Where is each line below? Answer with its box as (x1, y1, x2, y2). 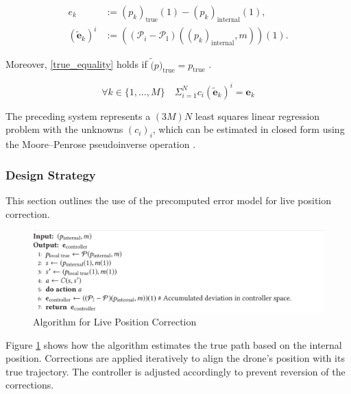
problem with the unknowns (5, 122, 123, 136)
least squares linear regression (195, 108, 320, 123)
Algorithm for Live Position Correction (33, 315, 197, 329)
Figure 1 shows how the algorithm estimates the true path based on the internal (5, 337, 342, 352)
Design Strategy (5, 166, 96, 183)
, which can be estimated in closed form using (152, 122, 345, 136)
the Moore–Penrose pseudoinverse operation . (5, 137, 196, 151)
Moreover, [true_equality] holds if (5, 57, 147, 71)
